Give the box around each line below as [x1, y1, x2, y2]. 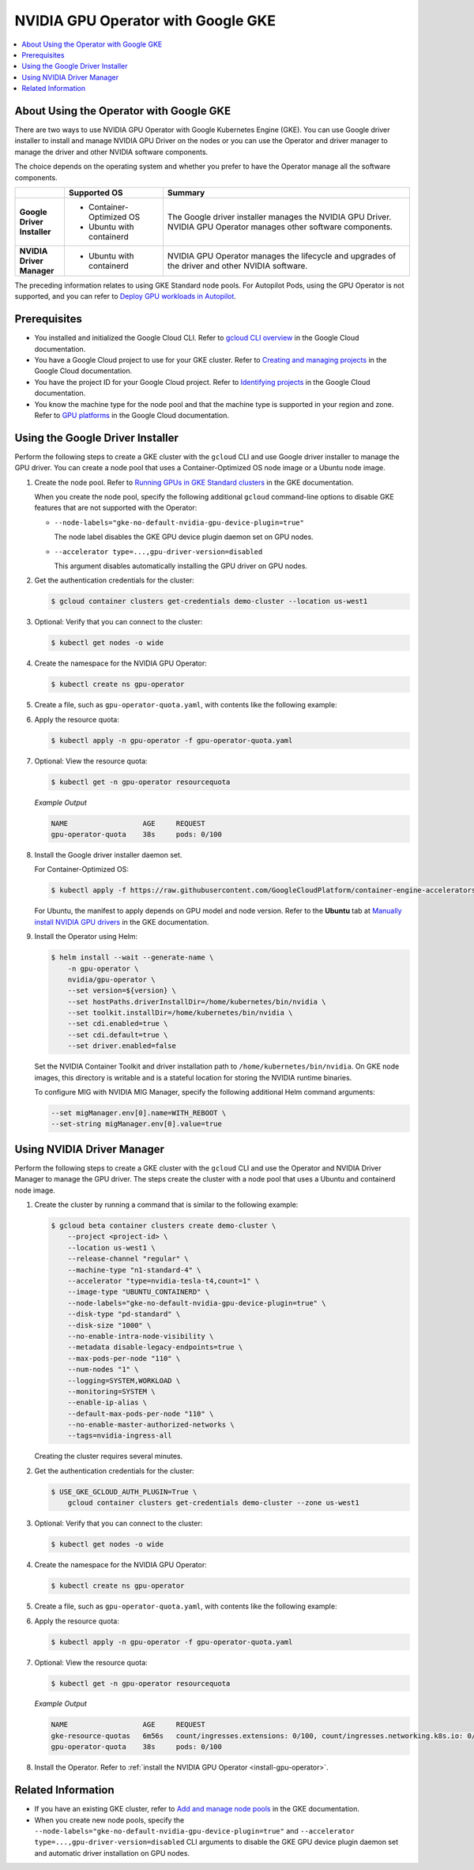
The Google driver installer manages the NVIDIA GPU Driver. [167, 211, 392, 222]
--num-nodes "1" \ [67, 1365, 139, 1374]
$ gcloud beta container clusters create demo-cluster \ [51, 1221, 276, 1231]
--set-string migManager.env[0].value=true [51, 1119, 223, 1129]
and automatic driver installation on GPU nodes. [34, 1848, 190, 1857]
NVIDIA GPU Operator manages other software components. [167, 221, 393, 232]
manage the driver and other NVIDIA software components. [14, 147, 209, 156]
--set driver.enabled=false [67, 1042, 177, 1050]
